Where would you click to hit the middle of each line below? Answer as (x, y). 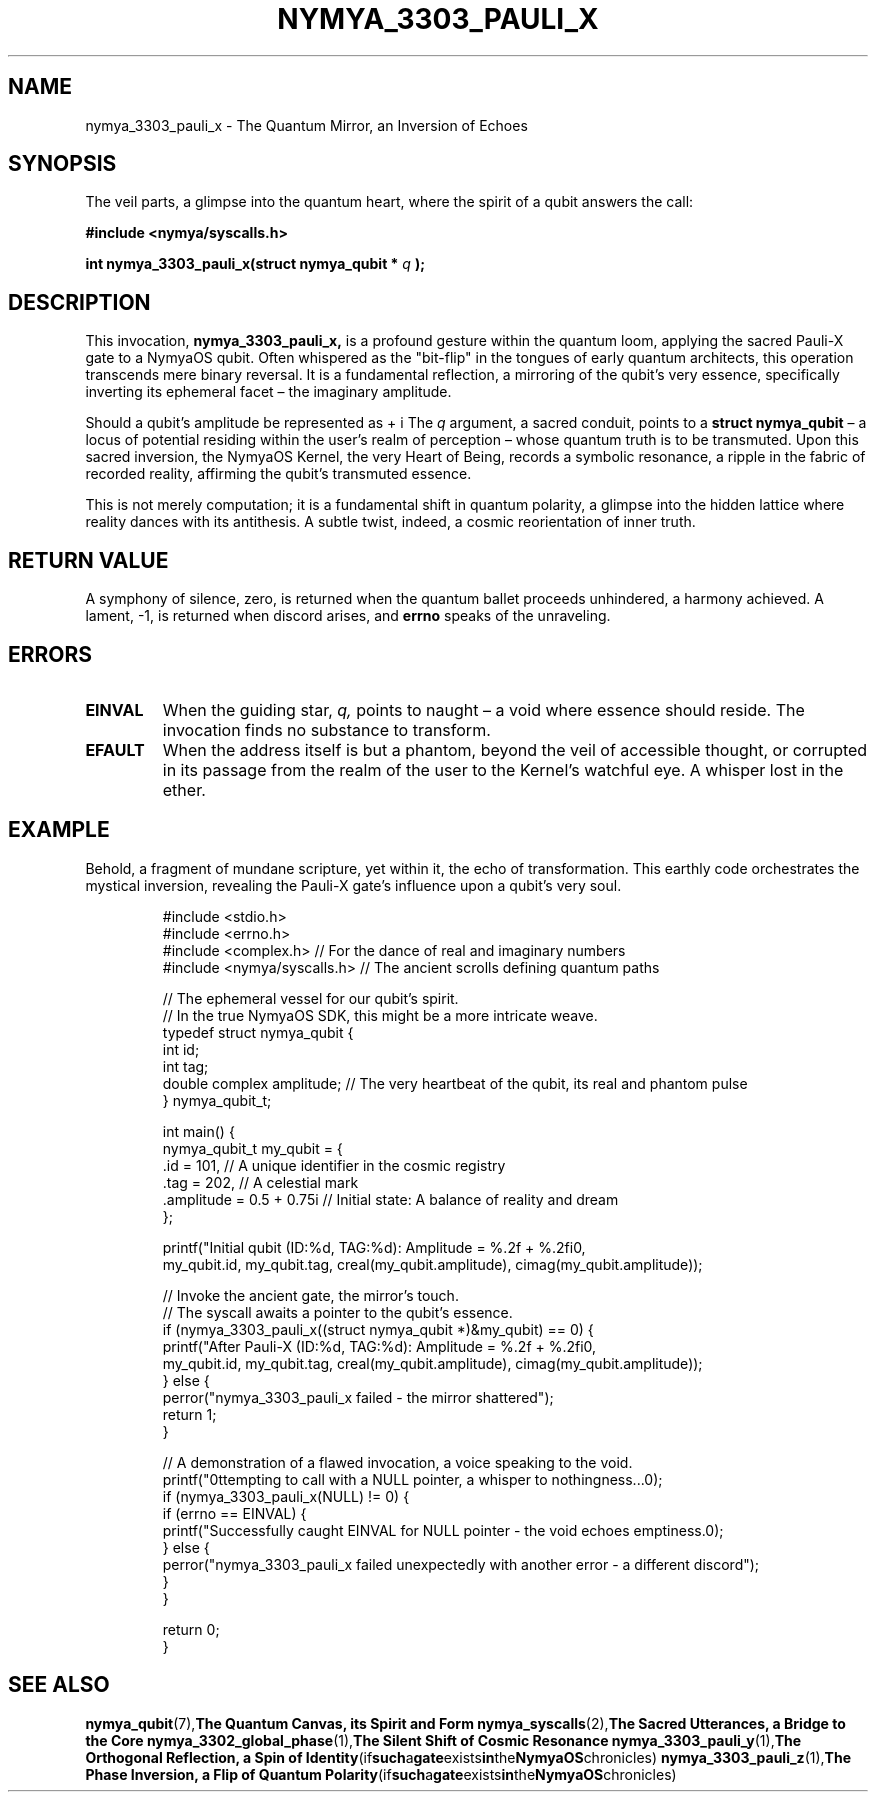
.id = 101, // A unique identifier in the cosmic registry (334, 1165)
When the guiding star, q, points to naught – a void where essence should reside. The (483, 709)
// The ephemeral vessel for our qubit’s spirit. (310, 998)
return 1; (189, 1414)
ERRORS (50, 654)
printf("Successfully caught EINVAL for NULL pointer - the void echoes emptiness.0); (443, 1530)
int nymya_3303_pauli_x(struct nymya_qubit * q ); (255, 264)
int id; (181, 1049)
